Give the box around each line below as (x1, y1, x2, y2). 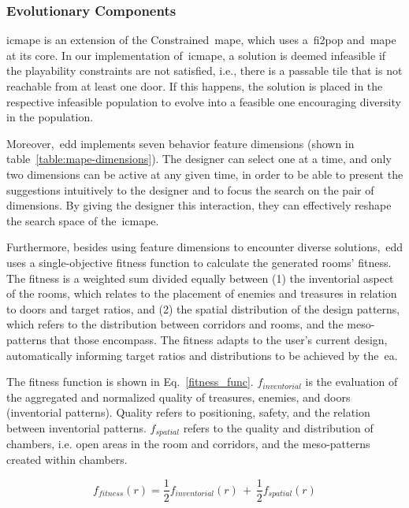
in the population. (6, 109, 94, 125)
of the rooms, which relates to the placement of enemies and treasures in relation (6, 285, 397, 302)
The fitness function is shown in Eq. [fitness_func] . (6, 373, 254, 390)
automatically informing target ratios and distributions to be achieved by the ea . (6, 347, 398, 363)
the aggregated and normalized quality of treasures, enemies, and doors (6, 388, 351, 405)
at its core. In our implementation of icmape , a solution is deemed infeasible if (6, 46, 386, 63)
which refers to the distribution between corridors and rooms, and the (6, 316, 344, 332)
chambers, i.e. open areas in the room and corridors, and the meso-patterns (6, 436, 370, 452)
